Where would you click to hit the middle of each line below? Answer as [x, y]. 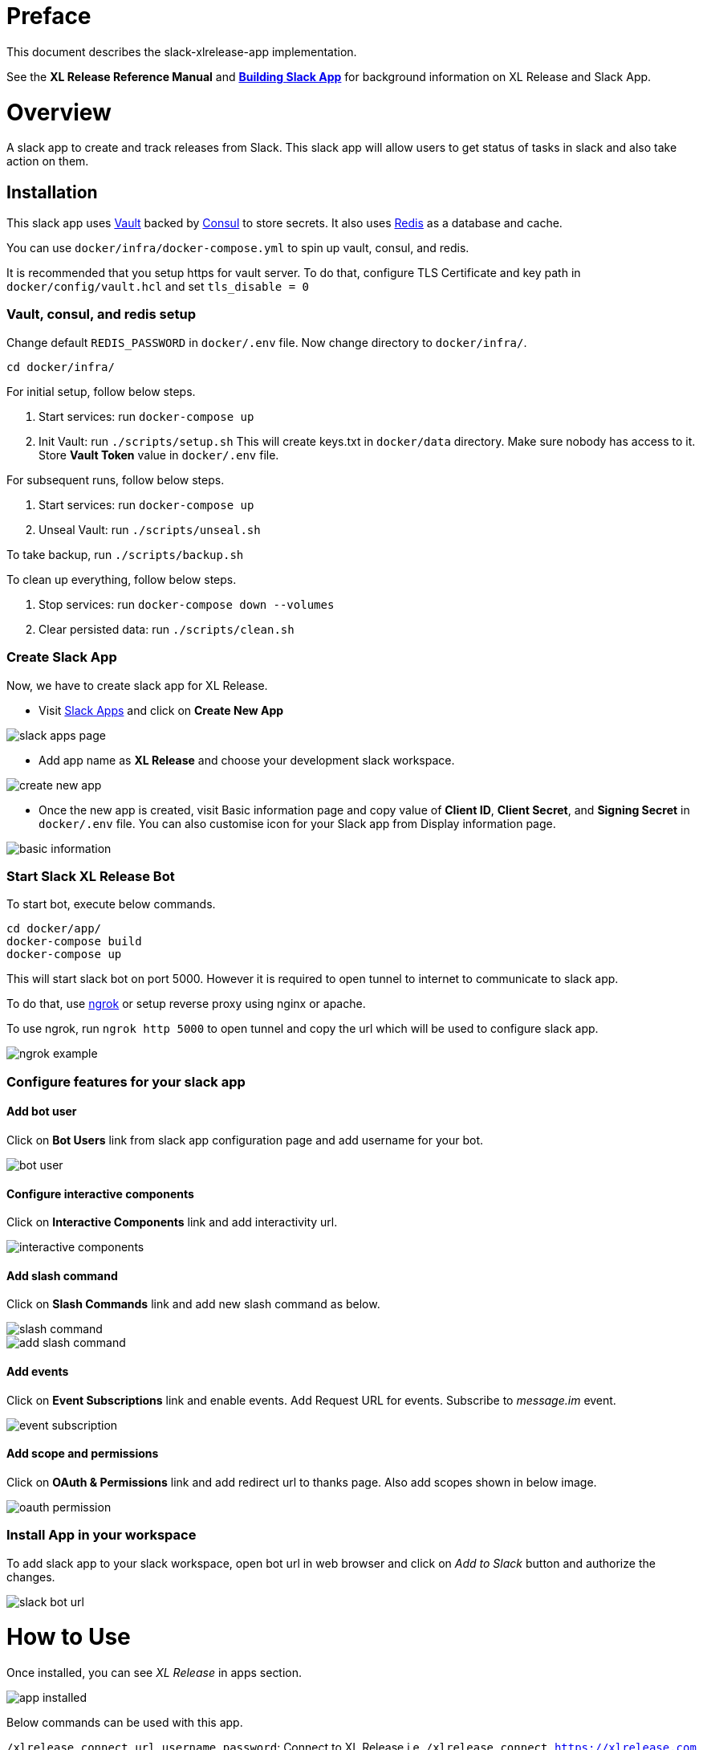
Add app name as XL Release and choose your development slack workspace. [247, 760]
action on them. [48, 161]
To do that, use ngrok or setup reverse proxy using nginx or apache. [186, 1004]
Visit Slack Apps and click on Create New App [161, 710]
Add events [38, 1371]
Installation [52, 192]
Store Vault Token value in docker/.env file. [159, 455]
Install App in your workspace [102, 1535]
